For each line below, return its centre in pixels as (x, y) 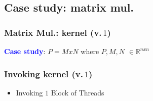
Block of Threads (78, 92)
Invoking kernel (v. (44, 73)
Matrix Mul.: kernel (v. (53, 32)
